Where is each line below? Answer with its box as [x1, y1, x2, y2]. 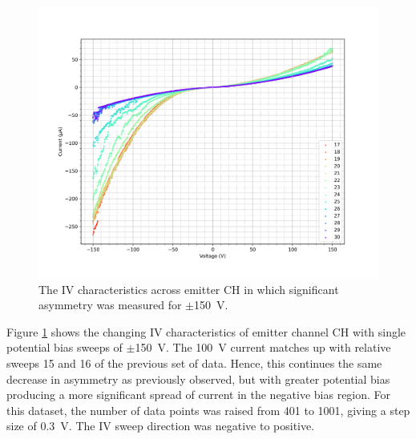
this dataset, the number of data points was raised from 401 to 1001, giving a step [6, 401, 410, 418]
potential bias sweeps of [6, 339, 123, 356]
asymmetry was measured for [38, 296, 182, 313]
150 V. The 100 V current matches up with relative [135, 339, 391, 356]
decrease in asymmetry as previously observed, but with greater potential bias [6, 370, 390, 387]
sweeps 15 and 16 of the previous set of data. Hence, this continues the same [6, 355, 382, 372]
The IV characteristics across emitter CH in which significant [38, 280, 339, 297]
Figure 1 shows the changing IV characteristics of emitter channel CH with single [6, 323, 406, 340]
